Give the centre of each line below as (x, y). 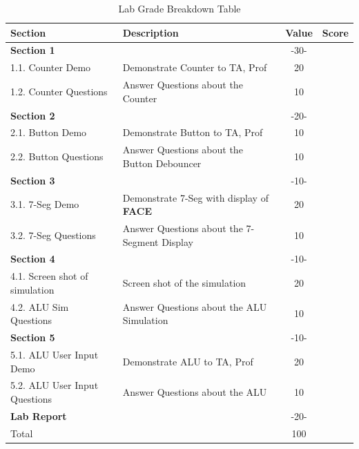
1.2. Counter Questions (59, 91)
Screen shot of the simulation (184, 283)
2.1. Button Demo (49, 132)
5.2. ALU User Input (55, 385)
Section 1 (33, 50)
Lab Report (39, 415)
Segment (140, 241)
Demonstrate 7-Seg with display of (195, 197)
